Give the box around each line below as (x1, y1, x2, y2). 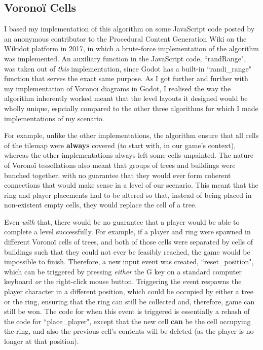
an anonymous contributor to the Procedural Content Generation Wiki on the (4, 33, 247, 44)
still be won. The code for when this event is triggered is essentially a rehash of (4, 306, 250, 317)
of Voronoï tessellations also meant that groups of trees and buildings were (4, 159, 236, 170)
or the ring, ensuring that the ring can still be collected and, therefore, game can (4, 296, 255, 306)
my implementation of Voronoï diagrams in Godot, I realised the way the (4, 83, 231, 93)
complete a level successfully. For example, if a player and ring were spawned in (4, 226, 251, 237)
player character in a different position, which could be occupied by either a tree (4, 286, 253, 297)
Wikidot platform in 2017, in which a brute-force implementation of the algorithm (4, 43, 259, 54)
